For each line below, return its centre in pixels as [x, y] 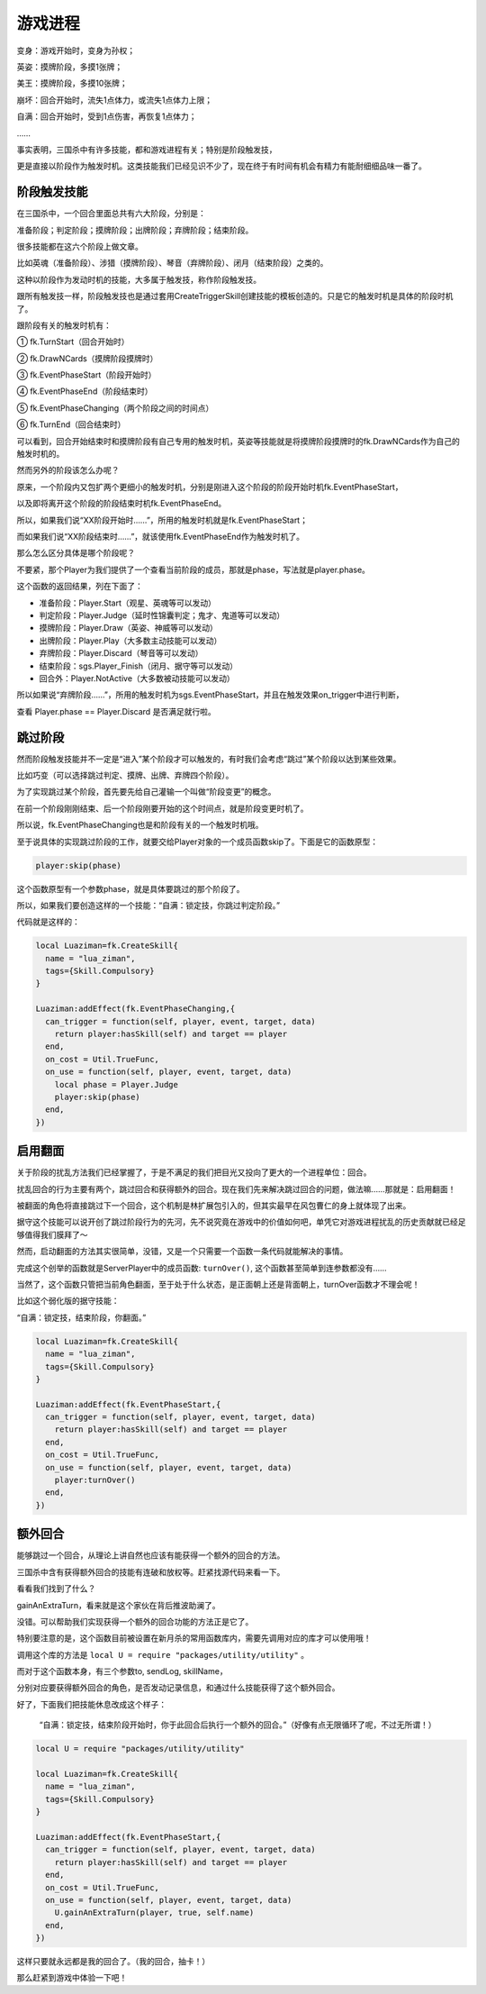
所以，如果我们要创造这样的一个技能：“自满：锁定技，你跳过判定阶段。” [148, 905]
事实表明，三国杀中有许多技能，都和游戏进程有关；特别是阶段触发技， [147, 150]
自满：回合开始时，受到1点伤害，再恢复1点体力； [107, 116]
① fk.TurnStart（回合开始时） [73, 341]
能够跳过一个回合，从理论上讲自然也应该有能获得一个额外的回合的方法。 [151, 1555]
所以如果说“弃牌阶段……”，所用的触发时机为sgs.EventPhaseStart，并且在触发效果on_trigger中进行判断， [210, 695]
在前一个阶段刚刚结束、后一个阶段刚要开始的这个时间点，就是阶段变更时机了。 [162, 808]
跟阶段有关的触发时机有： [64, 325]
